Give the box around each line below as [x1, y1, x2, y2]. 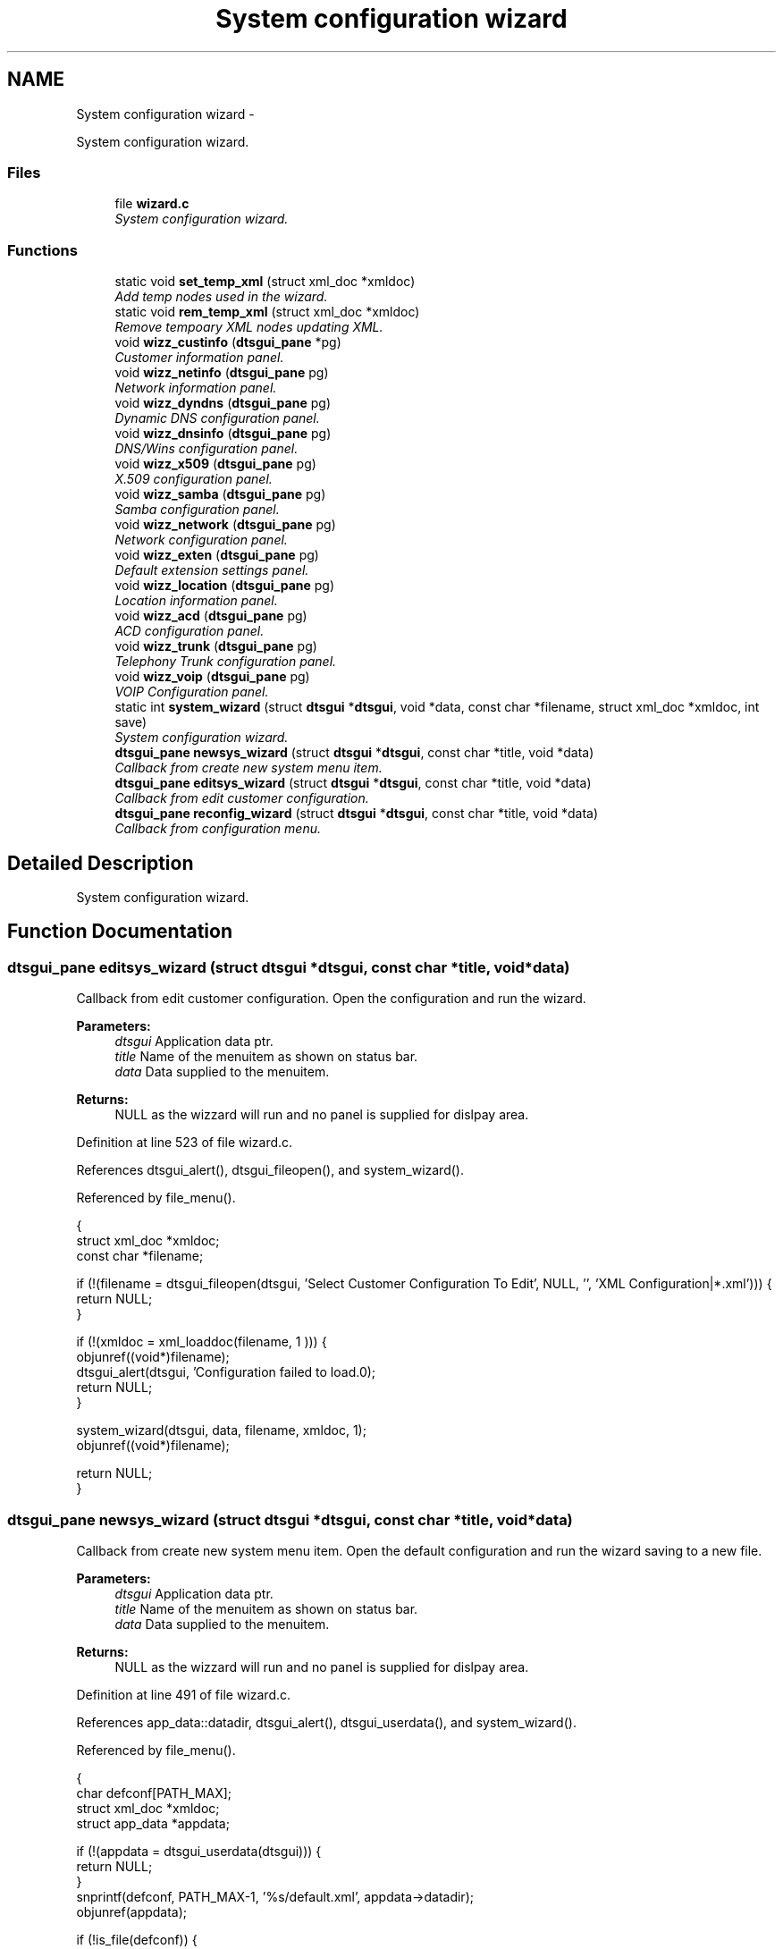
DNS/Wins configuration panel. [114, 441, 299, 457]
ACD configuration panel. [114, 623, 265, 639]
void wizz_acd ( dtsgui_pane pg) [114, 608, 307, 624]
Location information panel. [114, 593, 278, 609]
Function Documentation [7, 920, 232, 943]
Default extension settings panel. [114, 562, 309, 578]
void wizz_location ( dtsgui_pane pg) [114, 578, 335, 594]
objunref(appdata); [76, 1903, 188, 1919]
